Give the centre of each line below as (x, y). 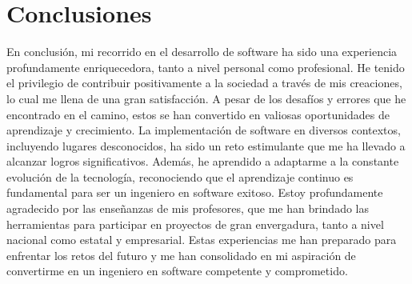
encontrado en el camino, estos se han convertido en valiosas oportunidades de (198, 114)
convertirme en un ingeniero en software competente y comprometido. (177, 271)
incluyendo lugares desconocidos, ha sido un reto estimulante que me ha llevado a (206, 145)
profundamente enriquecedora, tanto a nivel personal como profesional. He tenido (206, 67)
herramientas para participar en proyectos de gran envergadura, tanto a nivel (195, 224)
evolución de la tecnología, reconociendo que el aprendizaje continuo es (180, 176)
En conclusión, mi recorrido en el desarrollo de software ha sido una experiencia (202, 52)
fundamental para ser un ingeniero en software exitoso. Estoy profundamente (195, 192)
